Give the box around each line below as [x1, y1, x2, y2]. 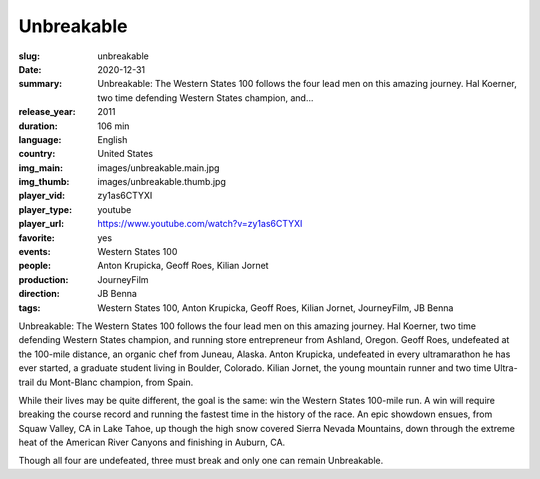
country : [18, 148, 56, 160]
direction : [18, 288, 60, 300]
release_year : [18, 106, 77, 118]
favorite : [18, 231, 55, 244]
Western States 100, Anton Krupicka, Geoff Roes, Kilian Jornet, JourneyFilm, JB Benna [97, 301, 454, 314]
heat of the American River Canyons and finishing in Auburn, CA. [18, 436, 286, 449]
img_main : [18, 161, 64, 174]
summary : [18, 78, 63, 90]
